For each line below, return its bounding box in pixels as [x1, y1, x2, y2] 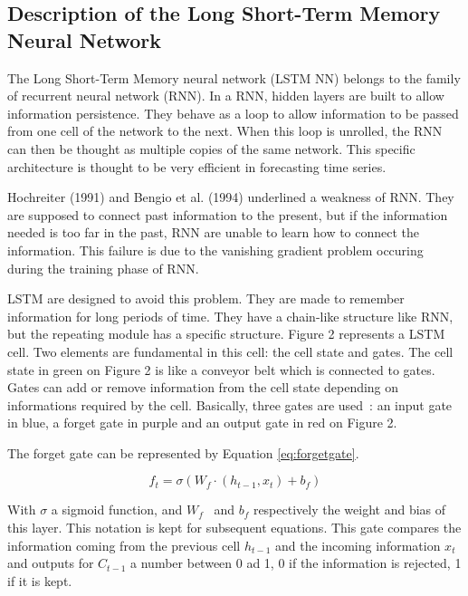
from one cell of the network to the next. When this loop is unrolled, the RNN [7, 121, 443, 140]
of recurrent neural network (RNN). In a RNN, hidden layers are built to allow [7, 86, 444, 105]
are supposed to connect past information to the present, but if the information [7, 205, 448, 224]
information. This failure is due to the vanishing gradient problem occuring [7, 240, 424, 259]
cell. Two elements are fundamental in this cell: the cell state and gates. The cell [7, 341, 454, 360]
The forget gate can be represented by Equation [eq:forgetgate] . [7, 443, 359, 462]
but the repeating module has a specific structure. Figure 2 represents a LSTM [7, 324, 445, 343]
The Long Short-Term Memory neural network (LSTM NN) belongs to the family [7, 68, 461, 87]
